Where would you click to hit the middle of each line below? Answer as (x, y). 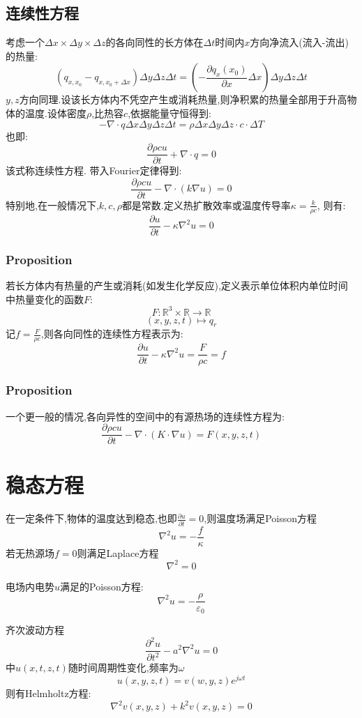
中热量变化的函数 (45, 299)
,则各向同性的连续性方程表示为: (112, 334)
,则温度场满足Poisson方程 (261, 518)
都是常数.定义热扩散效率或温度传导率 (206, 205)
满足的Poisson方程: (102, 586)
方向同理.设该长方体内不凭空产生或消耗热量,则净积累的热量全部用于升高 (183, 99)
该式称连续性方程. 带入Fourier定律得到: (94, 170)
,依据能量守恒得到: (169, 113)
